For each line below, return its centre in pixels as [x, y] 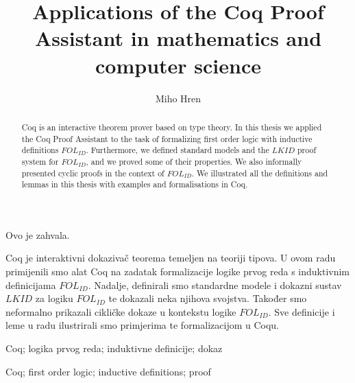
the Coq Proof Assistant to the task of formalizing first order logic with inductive [167, 138]
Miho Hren [178, 98]
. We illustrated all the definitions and [260, 173]
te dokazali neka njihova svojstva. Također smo [208, 298]
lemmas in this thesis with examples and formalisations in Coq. [135, 184]
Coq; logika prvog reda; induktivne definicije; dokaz [114, 348]
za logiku [54, 298]
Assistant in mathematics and [178, 38]
